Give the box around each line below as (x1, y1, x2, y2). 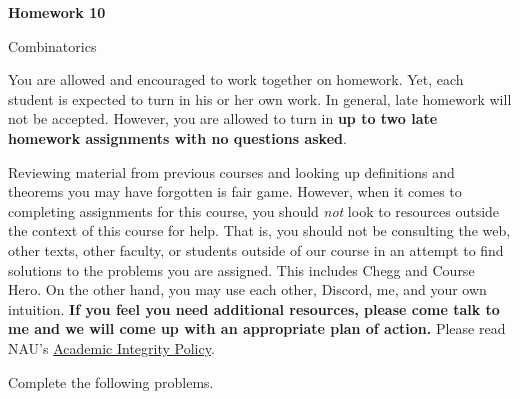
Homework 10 (8, 2, 106, 22)
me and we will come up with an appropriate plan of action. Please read (8, 318, 506, 339)
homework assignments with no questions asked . (8, 127, 347, 148)
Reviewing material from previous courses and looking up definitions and (8, 161, 455, 182)
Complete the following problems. (8, 371, 214, 392)
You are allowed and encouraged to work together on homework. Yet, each (8, 69, 464, 90)
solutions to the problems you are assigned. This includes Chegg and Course (8, 259, 475, 280)
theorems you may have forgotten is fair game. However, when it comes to (8, 181, 462, 202)
